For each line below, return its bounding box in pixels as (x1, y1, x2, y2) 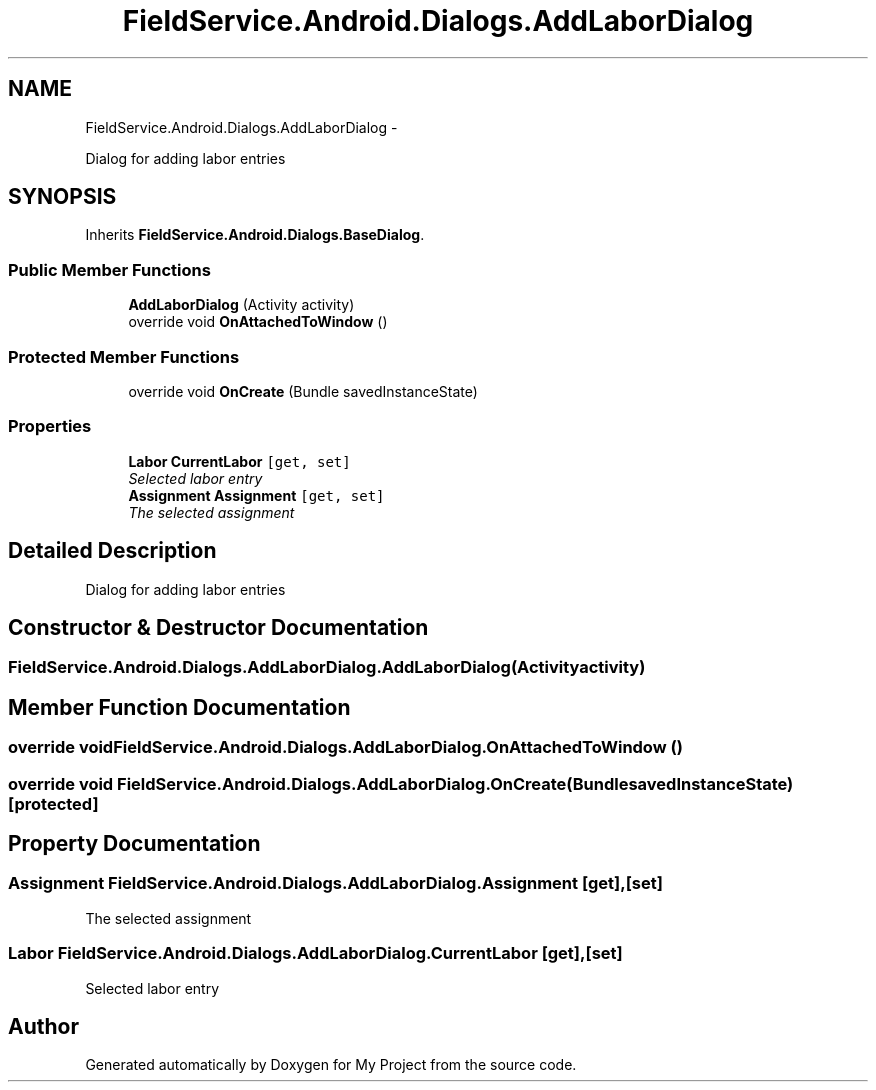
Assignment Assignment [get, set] (128, 486, 385, 504)
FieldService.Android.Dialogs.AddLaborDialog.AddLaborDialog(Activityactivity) (8, 657, 646, 678)
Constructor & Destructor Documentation (8, 614, 429, 640)
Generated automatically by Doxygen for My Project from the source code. (85, 1056, 577, 1074)
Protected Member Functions (8, 346, 240, 367)
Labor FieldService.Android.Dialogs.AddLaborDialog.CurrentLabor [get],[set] (8, 943, 623, 964)
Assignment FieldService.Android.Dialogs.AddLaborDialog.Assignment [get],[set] (8, 873, 663, 894)
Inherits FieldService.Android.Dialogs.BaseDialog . (85, 226, 425, 244)
